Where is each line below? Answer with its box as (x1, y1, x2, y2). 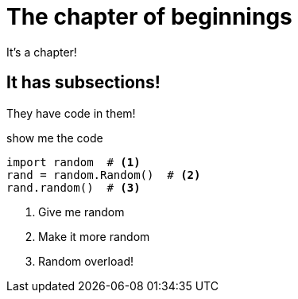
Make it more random (38, 229, 150, 243)
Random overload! (38, 254, 134, 268)
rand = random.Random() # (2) (6, 168, 201, 181)
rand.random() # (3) (6, 181, 141, 194)
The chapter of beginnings (6, 3, 292, 30)
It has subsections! (6, 72, 161, 93)
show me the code (6, 130, 103, 145)
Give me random (38, 204, 125, 219)
